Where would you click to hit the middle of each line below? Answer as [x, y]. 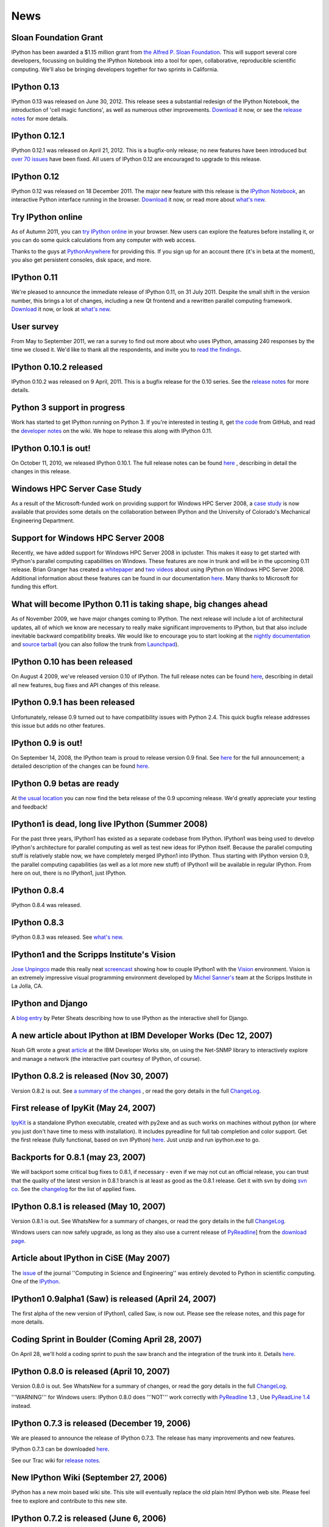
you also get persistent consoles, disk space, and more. [81, 260]
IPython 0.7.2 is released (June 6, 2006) [89, 1518]
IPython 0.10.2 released [57, 367]
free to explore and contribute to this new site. [69, 1501]
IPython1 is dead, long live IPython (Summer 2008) [110, 824]
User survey [35, 326]
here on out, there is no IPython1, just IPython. [69, 873]
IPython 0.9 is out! [47, 743]
